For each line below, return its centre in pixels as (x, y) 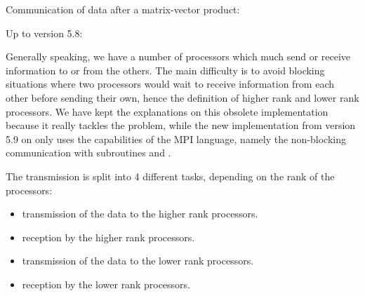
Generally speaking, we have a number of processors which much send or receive (178, 56)
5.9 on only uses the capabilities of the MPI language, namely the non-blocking (176, 139)
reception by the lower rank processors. (106, 284)
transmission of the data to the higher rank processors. (140, 214)
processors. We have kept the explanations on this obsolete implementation (167, 111)
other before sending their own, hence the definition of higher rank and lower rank (182, 97)
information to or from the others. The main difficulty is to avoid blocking (165, 70)
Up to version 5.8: (44, 33)
